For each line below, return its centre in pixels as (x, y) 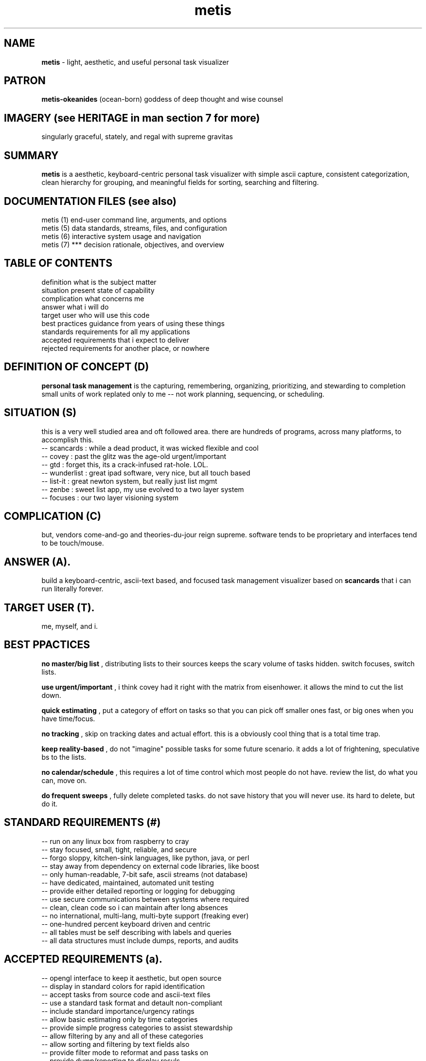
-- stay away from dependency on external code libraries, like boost (150, 866)
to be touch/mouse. (73, 543)
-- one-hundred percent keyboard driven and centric (126, 924)
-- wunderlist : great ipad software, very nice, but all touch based (146, 473)
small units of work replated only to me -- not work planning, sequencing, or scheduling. (183, 394)
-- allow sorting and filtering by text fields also (115, 1044)
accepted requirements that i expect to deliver (115, 340)
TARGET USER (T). (49, 607)
